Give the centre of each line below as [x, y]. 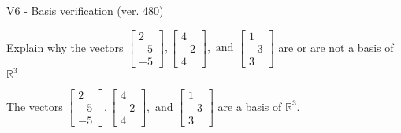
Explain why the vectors [65, 47]
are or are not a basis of [336, 47]
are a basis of [250, 106]
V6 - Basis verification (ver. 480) [85, 10]
